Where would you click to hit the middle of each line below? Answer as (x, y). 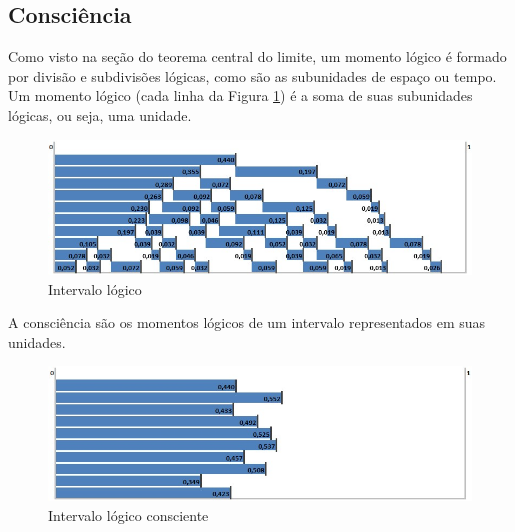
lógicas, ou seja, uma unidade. (100, 114)
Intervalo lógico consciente (128, 514)
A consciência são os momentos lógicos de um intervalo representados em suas (247, 322)
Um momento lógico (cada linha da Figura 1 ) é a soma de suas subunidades (240, 95)
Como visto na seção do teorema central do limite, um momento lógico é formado (257, 56)
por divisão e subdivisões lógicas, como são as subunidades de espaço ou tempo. (252, 75)
